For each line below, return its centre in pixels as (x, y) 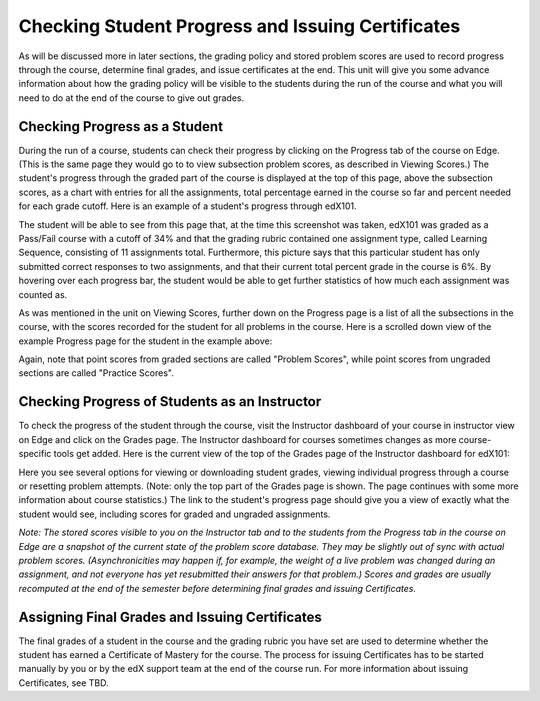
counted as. (43, 294)
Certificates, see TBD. (63, 682)
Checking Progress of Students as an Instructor (170, 401)
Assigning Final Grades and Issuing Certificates (170, 616)
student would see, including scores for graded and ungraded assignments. (174, 514)
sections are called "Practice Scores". (96, 373)
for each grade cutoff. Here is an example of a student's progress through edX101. (187, 206)
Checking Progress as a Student (121, 126)
